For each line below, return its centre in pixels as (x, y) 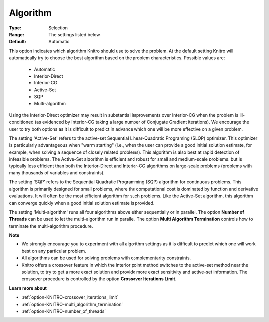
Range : (17, 34)
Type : (15, 28)
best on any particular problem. (54, 251)
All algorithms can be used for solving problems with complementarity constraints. (106, 258)
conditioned (21, 122)
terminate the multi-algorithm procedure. (51, 226)
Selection (58, 28)
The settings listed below (74, 34)
